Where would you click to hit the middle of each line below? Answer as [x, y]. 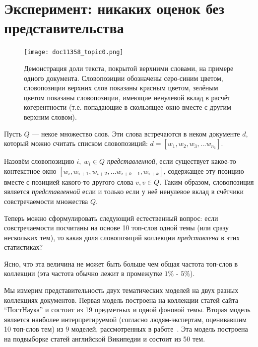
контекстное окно [30, 171]
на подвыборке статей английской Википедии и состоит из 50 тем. [105, 339]
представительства [64, 28]
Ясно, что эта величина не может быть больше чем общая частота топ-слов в [121, 263]
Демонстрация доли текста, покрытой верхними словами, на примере [129, 68]
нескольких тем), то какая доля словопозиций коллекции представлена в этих [122, 237]
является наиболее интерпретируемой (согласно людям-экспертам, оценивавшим [126, 319]
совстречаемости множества [46, 201]
